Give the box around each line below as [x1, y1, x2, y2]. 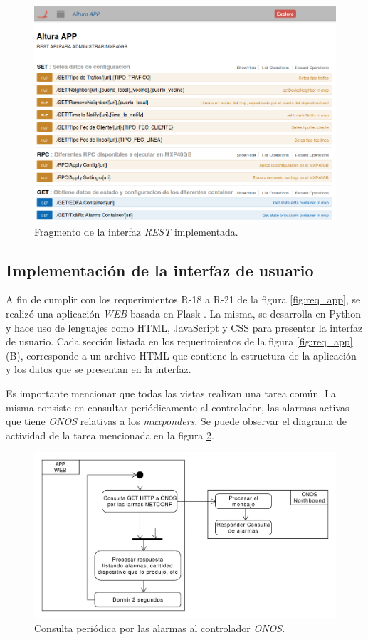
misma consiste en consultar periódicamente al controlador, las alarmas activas [6, 399, 349, 414]
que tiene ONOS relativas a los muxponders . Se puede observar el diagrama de [6, 414, 347, 429]
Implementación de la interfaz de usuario [6, 258, 314, 280]
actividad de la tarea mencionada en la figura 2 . [6, 427, 214, 442]
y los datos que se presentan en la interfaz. [6, 362, 191, 377]
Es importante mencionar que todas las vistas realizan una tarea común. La [6, 385, 336, 400]
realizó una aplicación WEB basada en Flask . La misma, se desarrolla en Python [6, 305, 362, 320]
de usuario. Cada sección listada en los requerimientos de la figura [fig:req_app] [6, 334, 353, 349]
